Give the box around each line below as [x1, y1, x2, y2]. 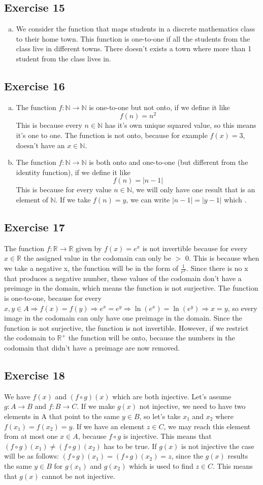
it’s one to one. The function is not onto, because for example [16, 130, 208, 141]
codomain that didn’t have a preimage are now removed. [4, 342, 180, 353]
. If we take [55, 194, 91, 205]
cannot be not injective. [42, 470, 115, 481]
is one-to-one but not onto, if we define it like [89, 101, 230, 112]
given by [76, 243, 102, 253]
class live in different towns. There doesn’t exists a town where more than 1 [16, 43, 252, 54]
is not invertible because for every [142, 243, 248, 253]
